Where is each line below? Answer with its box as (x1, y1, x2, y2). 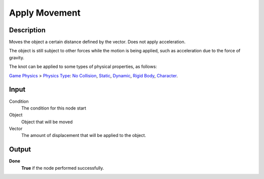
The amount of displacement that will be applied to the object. (21, 133, 146, 138)
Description (9, 26, 46, 34)
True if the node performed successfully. (21, 165, 105, 171)
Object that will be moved (21, 119, 73, 125)
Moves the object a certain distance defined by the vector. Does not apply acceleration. (9, 39, 186, 45)
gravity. (9, 54, 24, 61)
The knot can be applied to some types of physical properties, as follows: (9, 64, 157, 69)
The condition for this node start (21, 105, 87, 111)
